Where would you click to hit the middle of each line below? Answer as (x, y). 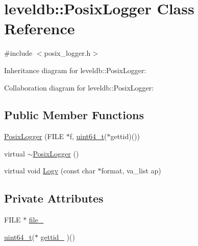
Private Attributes (54, 198)
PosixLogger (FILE (34, 136)
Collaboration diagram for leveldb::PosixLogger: (79, 87)
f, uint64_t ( (88, 136)
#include (18, 53)
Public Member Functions (74, 115)
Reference (40, 28)
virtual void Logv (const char (50, 171)
